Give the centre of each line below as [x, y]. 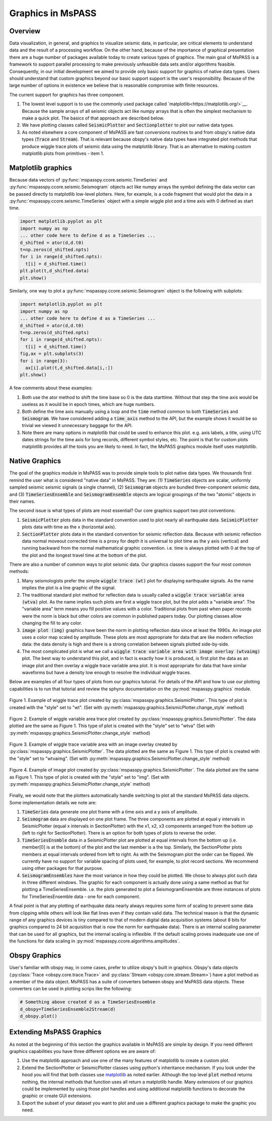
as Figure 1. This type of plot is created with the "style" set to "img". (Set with [89, 777]
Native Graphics [35, 461]
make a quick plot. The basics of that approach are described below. [93, 118]
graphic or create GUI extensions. [57, 1096]
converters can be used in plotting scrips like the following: [71, 989]
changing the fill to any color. [52, 623]
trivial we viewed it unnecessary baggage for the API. [77, 426]
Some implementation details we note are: [53, 802]
